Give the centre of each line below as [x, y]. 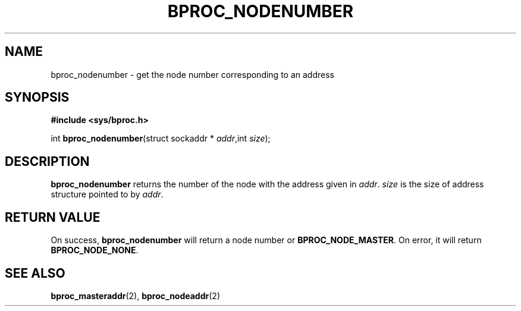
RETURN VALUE [53, 217]
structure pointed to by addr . [107, 194]
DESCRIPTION [47, 161]
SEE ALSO [35, 273]
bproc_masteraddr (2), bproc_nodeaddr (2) [135, 296]
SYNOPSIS [37, 98]
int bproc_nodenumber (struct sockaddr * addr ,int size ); [161, 139]
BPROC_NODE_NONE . [95, 250]
